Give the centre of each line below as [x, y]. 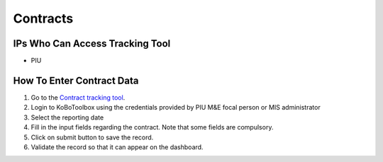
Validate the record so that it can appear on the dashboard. [117, 147]
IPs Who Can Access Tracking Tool [92, 44]
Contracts [43, 18]
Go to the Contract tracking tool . [78, 97]
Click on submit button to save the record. [92, 137]
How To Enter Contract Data [76, 80]
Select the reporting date [67, 117]
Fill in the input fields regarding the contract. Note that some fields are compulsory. [152, 127]
